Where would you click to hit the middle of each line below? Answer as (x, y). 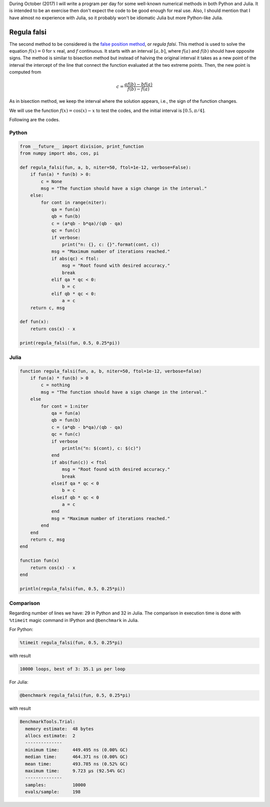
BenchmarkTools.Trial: (47, 722)
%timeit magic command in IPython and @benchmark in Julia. (74, 620)
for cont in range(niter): (74, 202)
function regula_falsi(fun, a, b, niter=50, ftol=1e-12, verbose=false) (111, 371)
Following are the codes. (34, 120)
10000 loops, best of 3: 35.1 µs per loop (72, 669)
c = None (51, 181)
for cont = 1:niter (64, 406)
